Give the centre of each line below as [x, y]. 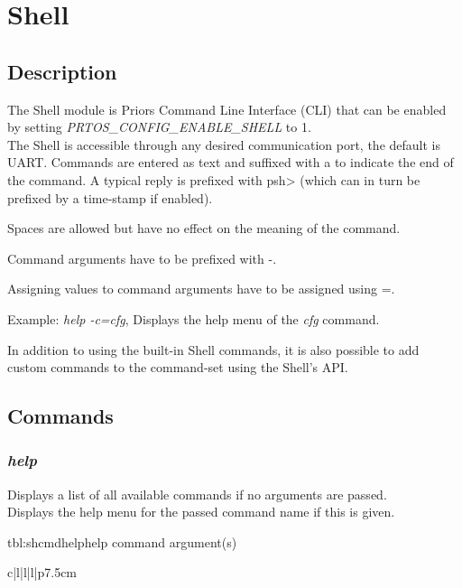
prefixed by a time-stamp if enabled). [110, 197]
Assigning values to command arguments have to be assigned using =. [201, 289]
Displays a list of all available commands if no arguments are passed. [197, 494]
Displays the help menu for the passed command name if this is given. [201, 512]
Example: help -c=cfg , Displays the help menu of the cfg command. [194, 318]
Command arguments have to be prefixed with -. [142, 258]
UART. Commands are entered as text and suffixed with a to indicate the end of [231, 162]
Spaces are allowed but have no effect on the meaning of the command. [204, 228]
